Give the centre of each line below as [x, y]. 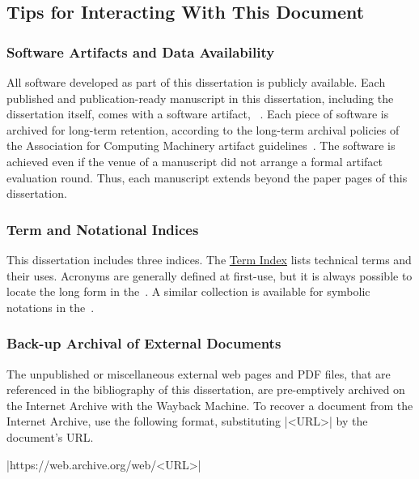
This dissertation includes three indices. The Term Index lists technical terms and [209, 259]
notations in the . [51, 307]
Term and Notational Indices [103, 229]
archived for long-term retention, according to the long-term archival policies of [203, 129]
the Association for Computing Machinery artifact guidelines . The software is [201, 145]
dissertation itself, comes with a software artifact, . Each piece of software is [198, 114]
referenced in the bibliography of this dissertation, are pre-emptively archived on [206, 389]
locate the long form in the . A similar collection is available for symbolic [188, 291]
